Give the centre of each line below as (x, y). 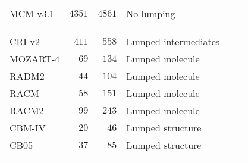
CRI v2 (25, 41)
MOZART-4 (35, 59)
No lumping (151, 13)
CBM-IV (28, 128)
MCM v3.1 (32, 13)
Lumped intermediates (173, 41)
